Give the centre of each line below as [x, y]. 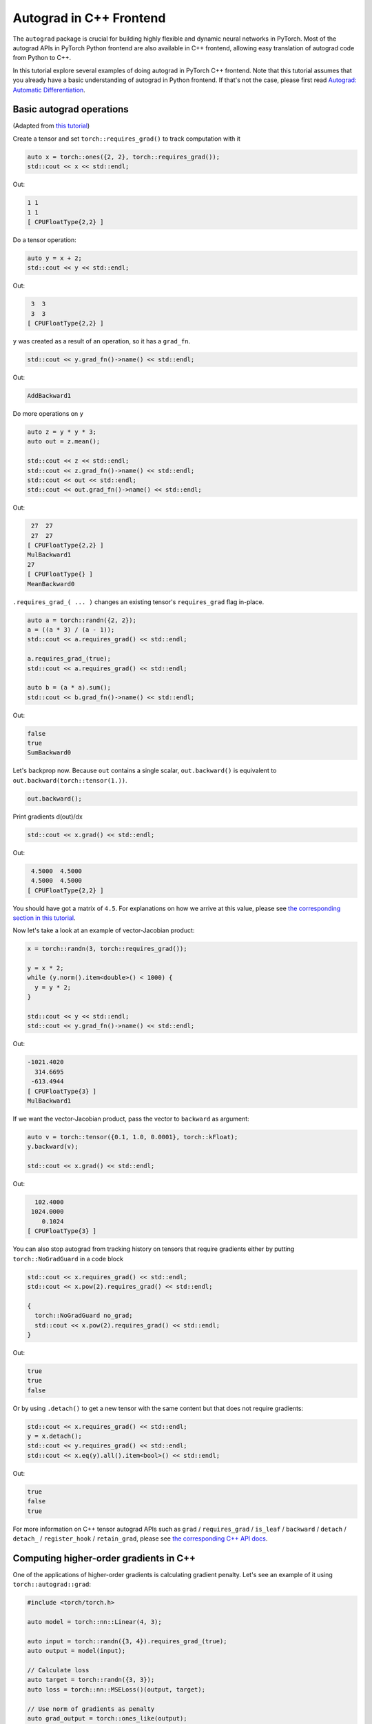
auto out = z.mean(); [64, 442]
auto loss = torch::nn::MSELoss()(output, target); [116, 1689]
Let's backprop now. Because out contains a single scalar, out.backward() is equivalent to [145, 771]
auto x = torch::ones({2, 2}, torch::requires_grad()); [124, 157]
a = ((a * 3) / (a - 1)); [71, 630]
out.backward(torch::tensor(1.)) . [70, 780]
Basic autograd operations [71, 109]
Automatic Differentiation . [49, 90]
